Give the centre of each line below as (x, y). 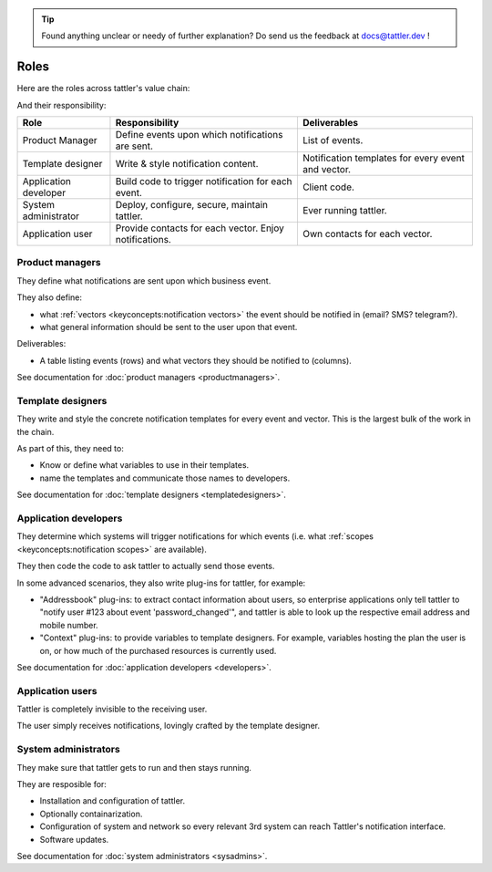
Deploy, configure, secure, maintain (192, 205)
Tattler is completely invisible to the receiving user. (112, 709)
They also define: (49, 297)
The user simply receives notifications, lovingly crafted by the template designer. (169, 726)
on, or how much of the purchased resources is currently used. (158, 650)
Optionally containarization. (91, 814)
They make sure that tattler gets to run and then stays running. (134, 767)
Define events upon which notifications (199, 135)
